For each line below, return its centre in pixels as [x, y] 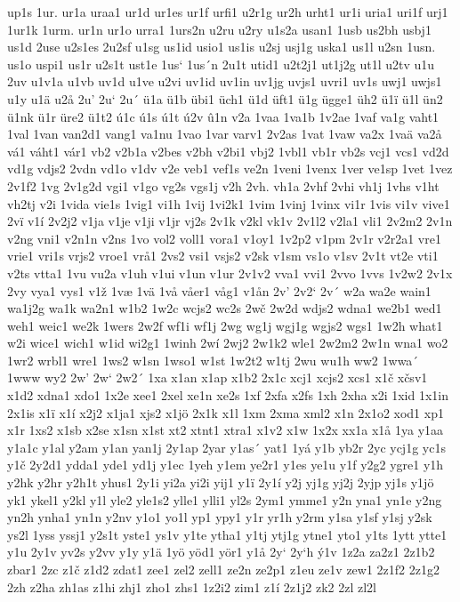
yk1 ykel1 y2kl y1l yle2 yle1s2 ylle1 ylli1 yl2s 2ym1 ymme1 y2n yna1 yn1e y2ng [225, 499]
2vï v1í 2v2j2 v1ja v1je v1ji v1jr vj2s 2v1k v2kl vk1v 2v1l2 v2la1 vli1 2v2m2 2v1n [230, 221]
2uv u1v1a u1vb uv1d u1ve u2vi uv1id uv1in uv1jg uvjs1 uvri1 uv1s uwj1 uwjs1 [225, 81]
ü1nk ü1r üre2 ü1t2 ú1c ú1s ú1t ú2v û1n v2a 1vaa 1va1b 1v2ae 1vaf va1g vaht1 [223, 116]
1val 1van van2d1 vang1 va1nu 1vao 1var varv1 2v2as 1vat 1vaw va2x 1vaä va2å [225, 134]
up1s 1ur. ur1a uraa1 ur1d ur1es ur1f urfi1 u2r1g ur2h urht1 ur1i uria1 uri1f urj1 [228, 12]
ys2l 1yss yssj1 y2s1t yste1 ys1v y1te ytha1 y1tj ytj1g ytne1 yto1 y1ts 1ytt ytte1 [227, 534]
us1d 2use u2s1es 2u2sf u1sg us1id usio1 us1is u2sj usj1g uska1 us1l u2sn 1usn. [222, 47]
